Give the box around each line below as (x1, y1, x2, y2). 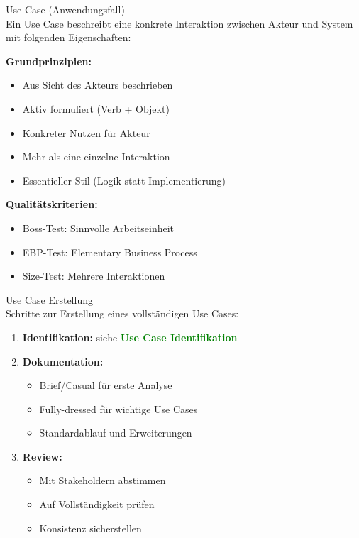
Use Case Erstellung (6, 292, 93, 307)
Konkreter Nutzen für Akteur (22, 125, 150, 140)
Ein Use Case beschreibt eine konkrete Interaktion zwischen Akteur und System (6, 16, 353, 31)
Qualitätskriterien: (6, 197, 98, 212)
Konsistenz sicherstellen (39, 520, 142, 535)
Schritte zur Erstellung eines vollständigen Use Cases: (6, 306, 239, 321)
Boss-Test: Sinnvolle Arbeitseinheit (22, 220, 175, 235)
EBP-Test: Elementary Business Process (22, 244, 197, 259)
